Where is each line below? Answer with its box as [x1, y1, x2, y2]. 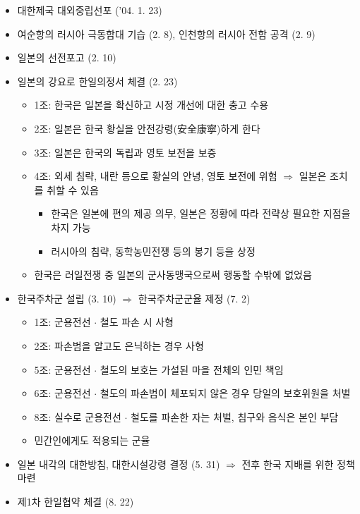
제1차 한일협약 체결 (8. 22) [17, 494, 134, 509]
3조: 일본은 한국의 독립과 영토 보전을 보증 [34, 145, 217, 159]
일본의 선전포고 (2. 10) [17, 50, 116, 65]
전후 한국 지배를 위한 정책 [241, 456, 355, 471]
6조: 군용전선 [34, 386, 91, 400]
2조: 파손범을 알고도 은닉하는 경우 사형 [34, 338, 204, 353]
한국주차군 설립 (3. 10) [17, 290, 116, 305]
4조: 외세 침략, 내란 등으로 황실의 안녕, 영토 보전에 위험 [34, 169, 277, 183]
